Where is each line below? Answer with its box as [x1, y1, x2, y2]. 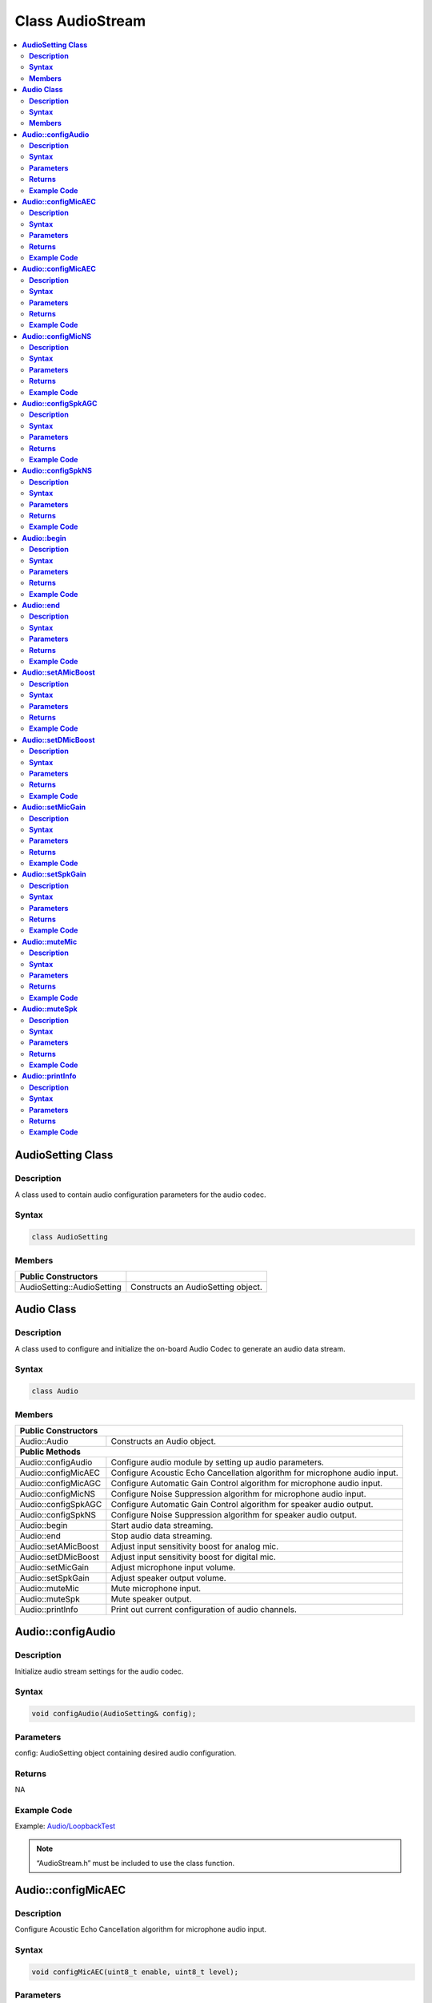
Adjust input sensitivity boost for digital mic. [110, 1551, 276, 1562]
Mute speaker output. [110, 1593, 192, 1604]
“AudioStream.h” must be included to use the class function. [36, 1859, 235, 1868]
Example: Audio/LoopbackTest [14, 1821, 116, 1831]
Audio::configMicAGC [19, 1477, 102, 1489]
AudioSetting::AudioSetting [19, 1281, 122, 1292]
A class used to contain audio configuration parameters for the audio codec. [14, 1190, 266, 1199]
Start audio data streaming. [110, 1519, 214, 1530]
